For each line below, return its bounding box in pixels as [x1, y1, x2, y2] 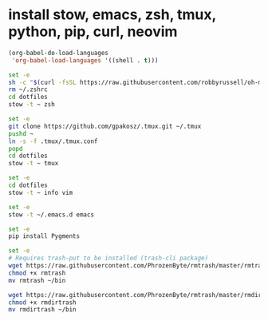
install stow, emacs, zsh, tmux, [8, 6, 217, 24]
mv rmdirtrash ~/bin [8, 306, 77, 314]
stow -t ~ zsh [8, 101, 56, 109]
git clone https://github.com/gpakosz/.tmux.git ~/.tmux [8, 122, 202, 130]
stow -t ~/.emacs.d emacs [8, 210, 94, 219]
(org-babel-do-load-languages [8, 49, 109, 57]
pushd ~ [8, 129, 34, 137]
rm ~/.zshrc [8, 85, 48, 93]
